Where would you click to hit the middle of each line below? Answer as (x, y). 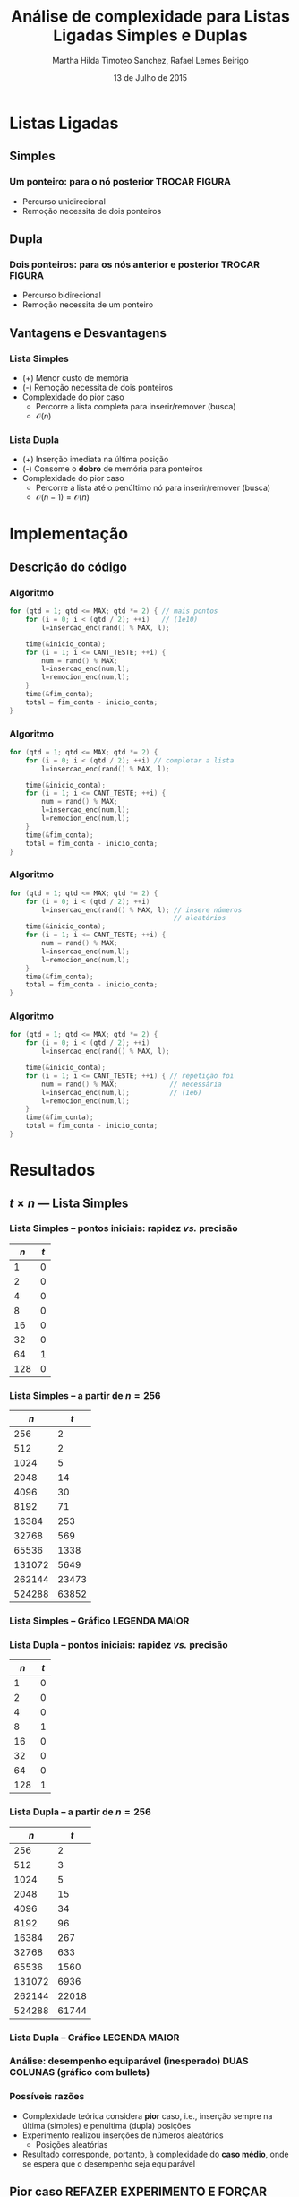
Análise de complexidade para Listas (150, 17)
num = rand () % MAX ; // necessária (132, 1084)
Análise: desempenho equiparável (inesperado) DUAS (129, 2061)
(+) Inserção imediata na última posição (95, 460)
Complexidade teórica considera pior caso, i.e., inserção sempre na (147, 2115)
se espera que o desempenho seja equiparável (108, 2163)
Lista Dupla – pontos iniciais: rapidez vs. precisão (119, 1644)
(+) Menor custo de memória (75, 378)
